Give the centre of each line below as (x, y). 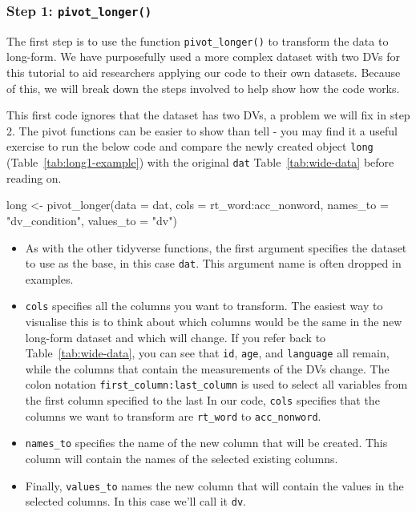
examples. (49, 278)
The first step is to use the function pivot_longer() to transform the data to (198, 40)
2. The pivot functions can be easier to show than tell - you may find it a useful (202, 130)
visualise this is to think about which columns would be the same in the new (214, 321)
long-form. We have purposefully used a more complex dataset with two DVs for (204, 56)
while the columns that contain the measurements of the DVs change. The (207, 368)
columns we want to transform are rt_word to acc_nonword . (173, 415)
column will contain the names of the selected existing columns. (182, 459)
